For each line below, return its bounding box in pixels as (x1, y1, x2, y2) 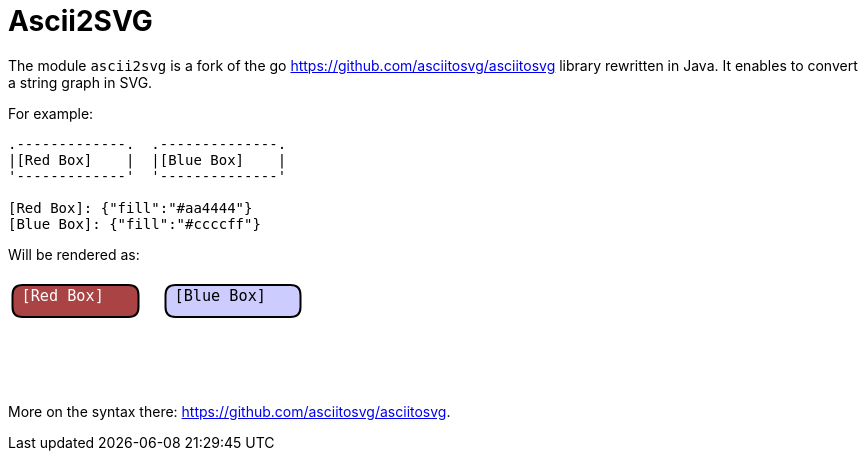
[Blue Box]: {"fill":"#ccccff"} (8, 215, 261, 232)
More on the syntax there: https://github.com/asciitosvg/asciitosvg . (8, 402, 451, 420)
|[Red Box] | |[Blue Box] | (8, 151, 287, 168)
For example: (8, 104, 94, 122)
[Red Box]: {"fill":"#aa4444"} (8, 199, 253, 216)
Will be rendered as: (8, 245, 140, 263)
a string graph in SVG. (8, 73, 153, 91)
